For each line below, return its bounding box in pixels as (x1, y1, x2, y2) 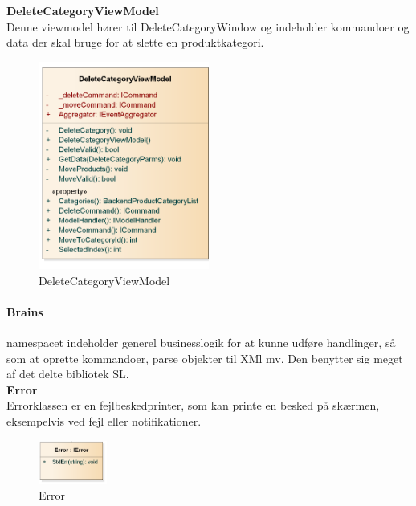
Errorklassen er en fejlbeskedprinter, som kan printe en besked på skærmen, (6, 397, 380, 414)
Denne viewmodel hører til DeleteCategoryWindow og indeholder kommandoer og (6, 18, 410, 35)
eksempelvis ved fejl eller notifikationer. (6, 413, 202, 430)
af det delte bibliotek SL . (6, 365, 129, 382)
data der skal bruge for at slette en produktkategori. (6, 34, 264, 51)
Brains (6, 303, 43, 320)
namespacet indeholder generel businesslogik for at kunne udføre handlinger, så (6, 334, 396, 351)
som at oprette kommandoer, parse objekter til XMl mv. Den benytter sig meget (6, 349, 403, 366)
